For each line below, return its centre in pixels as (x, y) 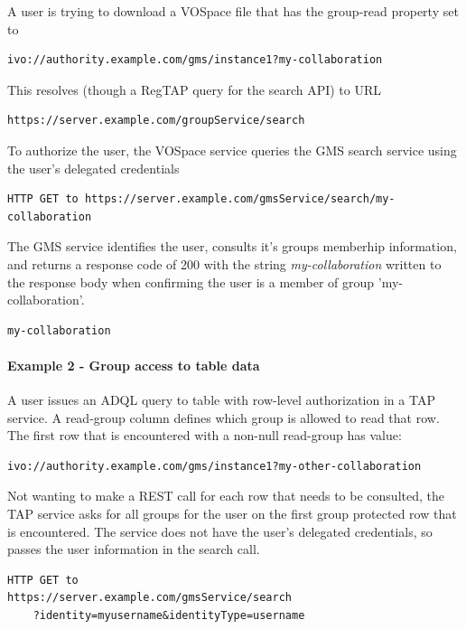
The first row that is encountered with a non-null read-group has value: (205, 435)
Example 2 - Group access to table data (134, 365)
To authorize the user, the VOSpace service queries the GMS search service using (232, 150)
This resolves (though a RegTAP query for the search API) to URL (195, 89)
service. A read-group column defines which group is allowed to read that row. (224, 417)
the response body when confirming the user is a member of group (191, 282)
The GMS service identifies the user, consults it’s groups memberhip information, (232, 246)
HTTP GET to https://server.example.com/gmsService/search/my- (201, 199)
